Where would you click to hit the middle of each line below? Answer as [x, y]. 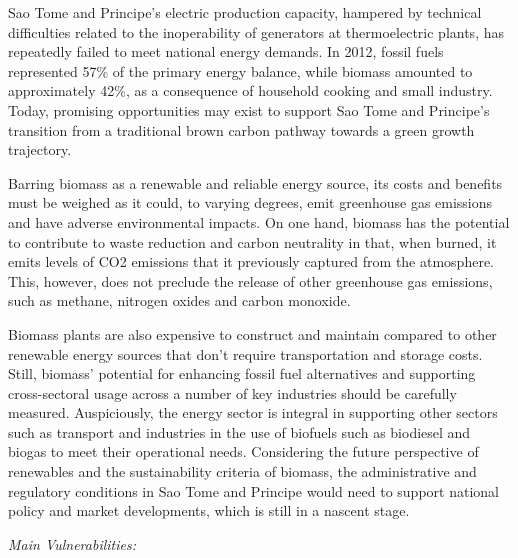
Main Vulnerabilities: [72, 543]
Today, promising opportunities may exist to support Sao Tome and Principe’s [249, 109]
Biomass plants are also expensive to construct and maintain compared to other [252, 333]
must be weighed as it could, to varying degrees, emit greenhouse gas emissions [250, 202]
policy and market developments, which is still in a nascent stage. [209, 510]
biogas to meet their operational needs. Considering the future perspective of [243, 451]
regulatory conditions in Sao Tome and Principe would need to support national [253, 490]
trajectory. [40, 149]
